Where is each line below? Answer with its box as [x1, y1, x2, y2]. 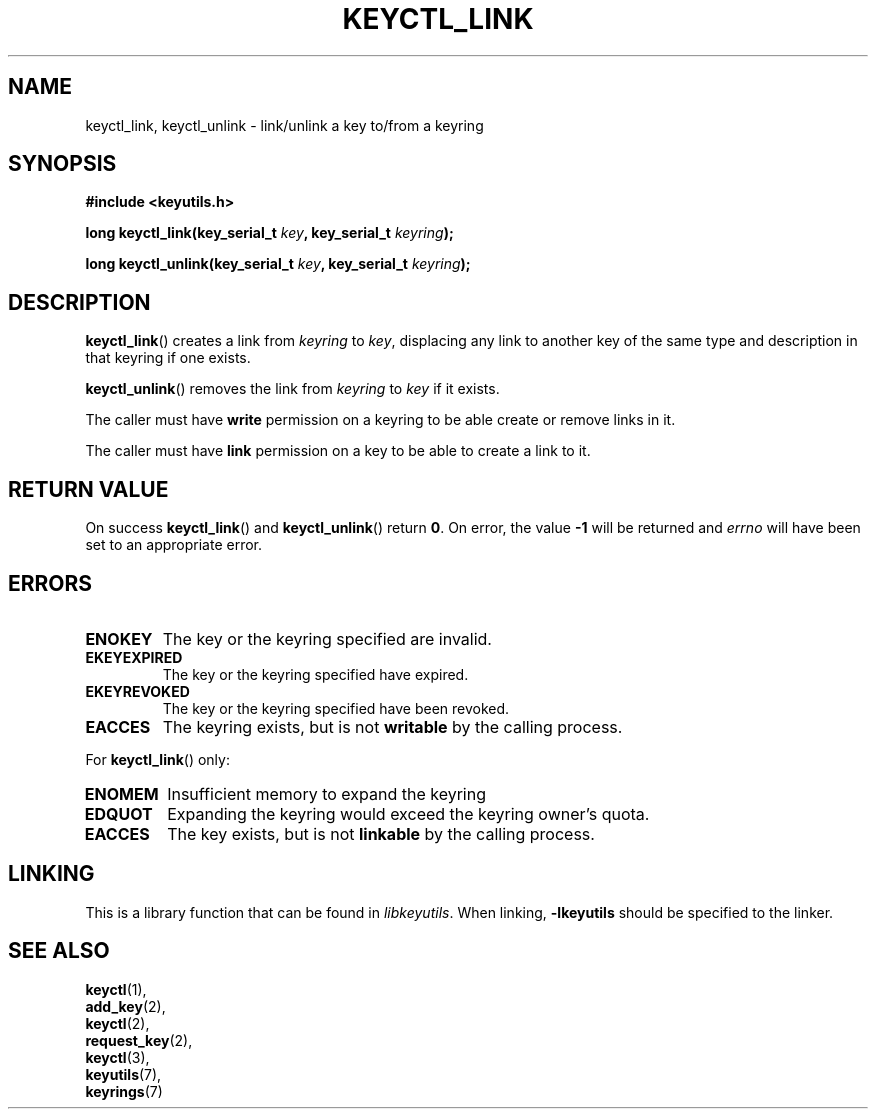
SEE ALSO [8, 938, 110, 964]
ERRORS [8, 570, 93, 596]
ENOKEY [85, 628, 153, 649]
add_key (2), [85, 997, 166, 1015]
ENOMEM [84, 783, 159, 804]
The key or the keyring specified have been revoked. [162, 699, 510, 717]
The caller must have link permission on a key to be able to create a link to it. [85, 442, 591, 460]
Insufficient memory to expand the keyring [167, 783, 486, 804]
